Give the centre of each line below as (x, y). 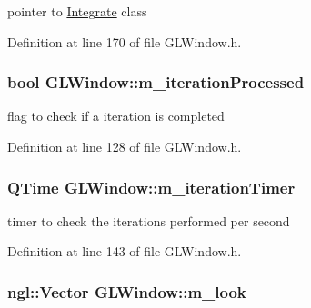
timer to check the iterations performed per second (149, 220)
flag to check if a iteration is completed (116, 116)
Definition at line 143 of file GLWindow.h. (125, 251)
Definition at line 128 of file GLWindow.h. (125, 146)
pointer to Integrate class (77, 11)
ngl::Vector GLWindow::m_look (127, 291)
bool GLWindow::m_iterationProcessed (156, 82)
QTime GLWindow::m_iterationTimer (151, 187)
